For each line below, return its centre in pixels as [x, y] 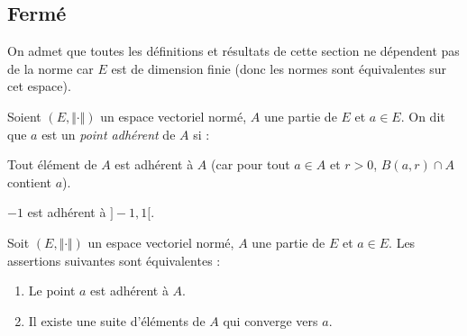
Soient [24, 116]
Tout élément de [52, 164]
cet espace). [39, 86]
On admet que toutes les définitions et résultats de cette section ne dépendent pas [233, 51]
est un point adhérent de [109, 134]
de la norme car [50, 68]
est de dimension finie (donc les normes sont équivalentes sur [279, 68]
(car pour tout [251, 164]
